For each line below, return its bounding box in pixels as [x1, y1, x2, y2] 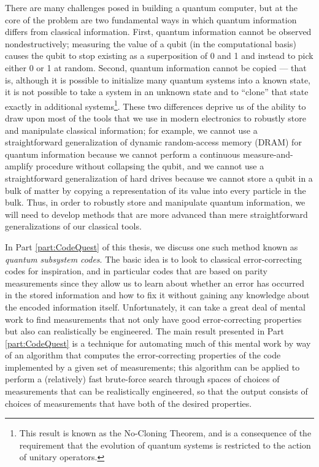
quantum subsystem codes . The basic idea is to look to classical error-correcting [5, 252, 302, 265]
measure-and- [243, 147, 293, 160]
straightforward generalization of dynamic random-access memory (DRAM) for [5, 136, 302, 149]
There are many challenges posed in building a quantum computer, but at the [5, 1, 298, 14]
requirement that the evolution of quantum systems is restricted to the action [19, 438, 311, 451]
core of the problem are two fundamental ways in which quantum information [5, 13, 297, 26]
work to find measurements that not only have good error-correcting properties [5, 312, 302, 325]
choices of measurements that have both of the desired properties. [5, 396, 252, 409]
